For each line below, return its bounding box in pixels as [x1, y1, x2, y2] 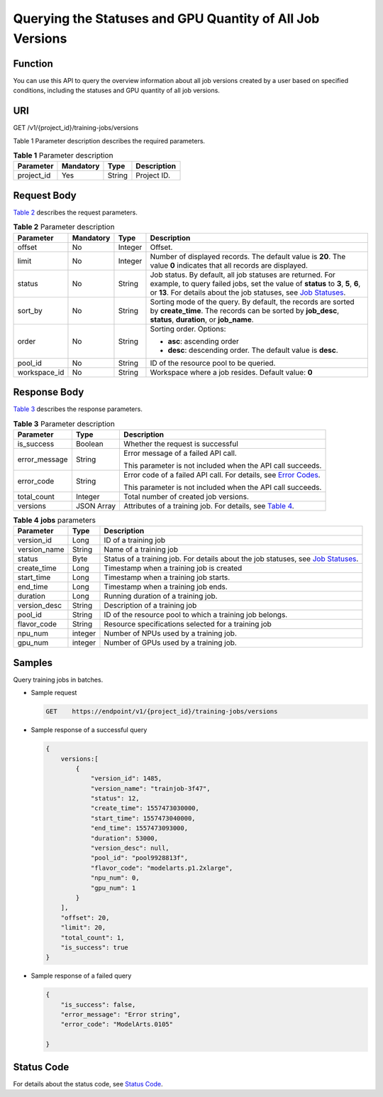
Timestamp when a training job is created [104, 563, 243, 573]
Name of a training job [104, 545, 179, 555]
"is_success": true [60, 943, 129, 951]
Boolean [75, 439, 104, 449]
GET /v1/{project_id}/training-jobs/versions [13, 124, 139, 132]
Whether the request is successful [123, 439, 239, 449]
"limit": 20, [60, 924, 106, 932]
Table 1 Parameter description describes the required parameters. [13, 136, 206, 145]
